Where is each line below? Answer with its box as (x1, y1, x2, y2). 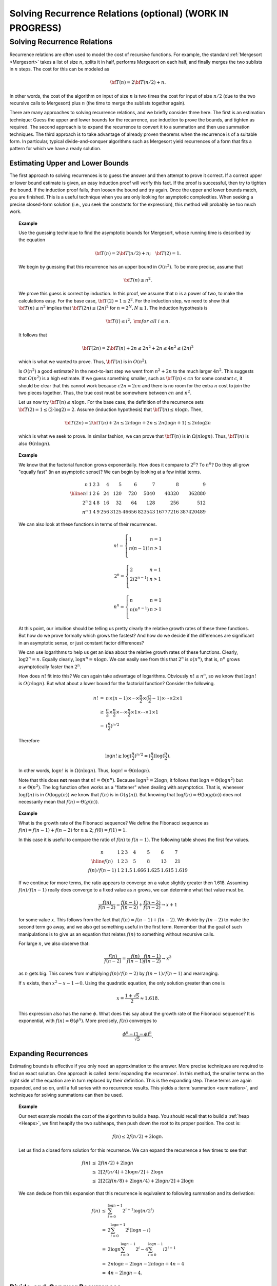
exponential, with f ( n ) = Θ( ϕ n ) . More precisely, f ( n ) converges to (18, 1017, 157, 1024)
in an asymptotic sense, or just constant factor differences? (18, 639, 144, 646)
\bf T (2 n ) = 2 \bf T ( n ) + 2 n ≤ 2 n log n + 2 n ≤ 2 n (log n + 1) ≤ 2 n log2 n (64, 420, 211, 425)
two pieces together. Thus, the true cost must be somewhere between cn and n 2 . (18, 389, 192, 396)
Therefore (18, 738, 40, 744)
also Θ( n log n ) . (18, 440, 51, 446)
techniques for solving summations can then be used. (9, 1092, 123, 1098)
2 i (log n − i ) (125, 1226, 151, 1233)
